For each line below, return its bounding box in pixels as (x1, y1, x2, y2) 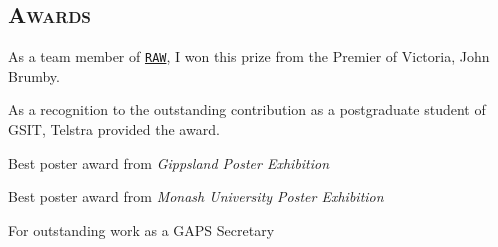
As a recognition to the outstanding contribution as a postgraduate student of (8, 99, 486, 120)
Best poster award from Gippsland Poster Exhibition (8, 152, 330, 173)
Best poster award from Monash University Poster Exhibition (8, 186, 384, 207)
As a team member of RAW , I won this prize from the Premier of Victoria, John (8, 46, 490, 67)
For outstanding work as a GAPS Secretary (8, 219, 275, 240)
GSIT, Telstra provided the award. (8, 119, 220, 140)
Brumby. (8, 65, 60, 86)
